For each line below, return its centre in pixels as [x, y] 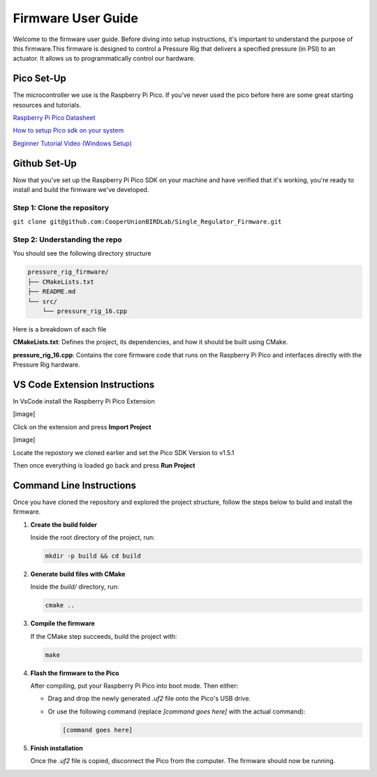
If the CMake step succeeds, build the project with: [104, 636]
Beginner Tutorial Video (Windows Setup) [73, 143]
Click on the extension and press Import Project [82, 427]
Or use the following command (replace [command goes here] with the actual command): [177, 711]
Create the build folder [64, 524]
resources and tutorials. [47, 105]
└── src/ [43, 301]
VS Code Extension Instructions [84, 384]
